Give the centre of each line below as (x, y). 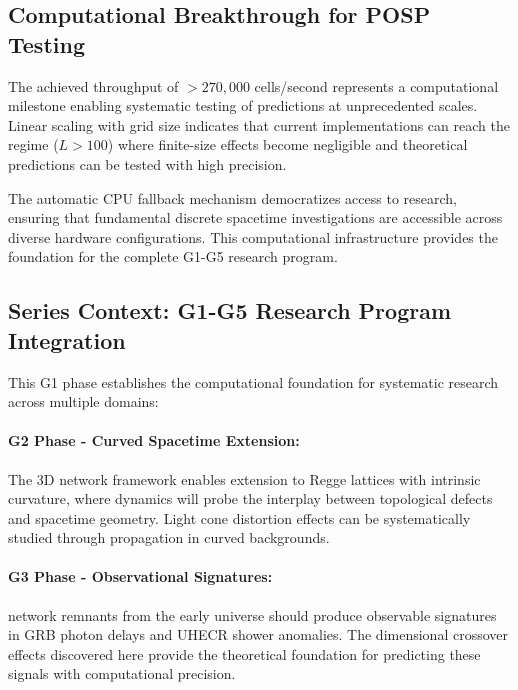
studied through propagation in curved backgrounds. (169, 537)
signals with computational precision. (122, 673)
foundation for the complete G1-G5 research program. (173, 256)
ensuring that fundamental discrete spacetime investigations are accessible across (255, 217)
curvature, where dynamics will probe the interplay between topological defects (250, 498)
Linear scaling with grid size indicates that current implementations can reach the (259, 124)
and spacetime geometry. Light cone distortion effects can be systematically (239, 517)
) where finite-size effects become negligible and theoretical (287, 144)
